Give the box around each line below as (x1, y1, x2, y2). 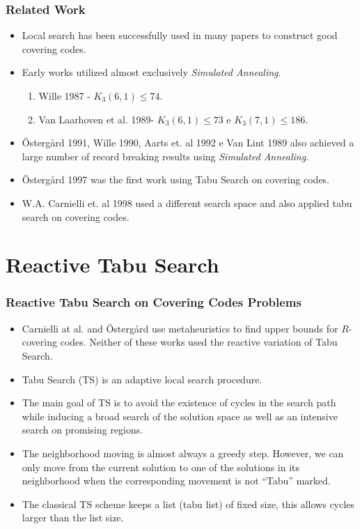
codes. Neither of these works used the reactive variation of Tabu (60, 335, 338, 349)
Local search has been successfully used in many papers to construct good (22, 28, 338, 43)
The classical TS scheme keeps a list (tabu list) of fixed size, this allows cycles (22, 496, 354, 511)
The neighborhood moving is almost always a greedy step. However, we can (22, 445, 344, 460)
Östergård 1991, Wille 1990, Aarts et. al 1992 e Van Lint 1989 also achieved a (22, 135, 354, 150)
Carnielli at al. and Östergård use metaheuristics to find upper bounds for (22, 321, 338, 335)
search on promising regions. (22, 422, 143, 437)
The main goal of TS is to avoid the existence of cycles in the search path (22, 395, 336, 410)
